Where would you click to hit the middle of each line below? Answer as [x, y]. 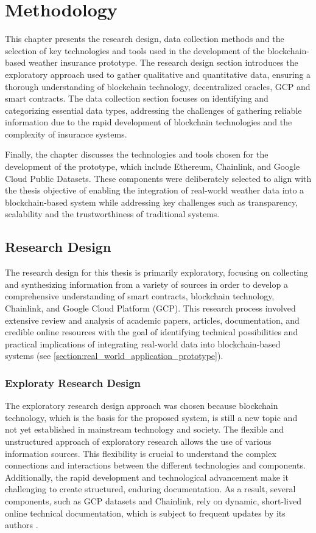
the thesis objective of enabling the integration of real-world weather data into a [155, 190]
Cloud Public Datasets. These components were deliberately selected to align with [158, 178]
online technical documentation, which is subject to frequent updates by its [145, 513]
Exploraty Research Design [73, 382]
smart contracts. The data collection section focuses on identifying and [137, 98]
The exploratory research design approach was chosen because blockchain [142, 406]
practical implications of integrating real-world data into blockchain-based [143, 343]
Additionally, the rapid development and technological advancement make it [147, 477]
